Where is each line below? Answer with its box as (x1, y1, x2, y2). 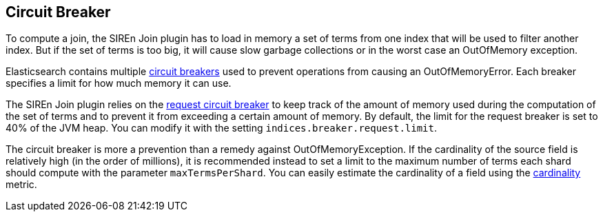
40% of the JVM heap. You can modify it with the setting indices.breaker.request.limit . (6, 122, 437, 134)
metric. (6, 178, 37, 191)
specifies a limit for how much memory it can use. (6, 77, 232, 90)
